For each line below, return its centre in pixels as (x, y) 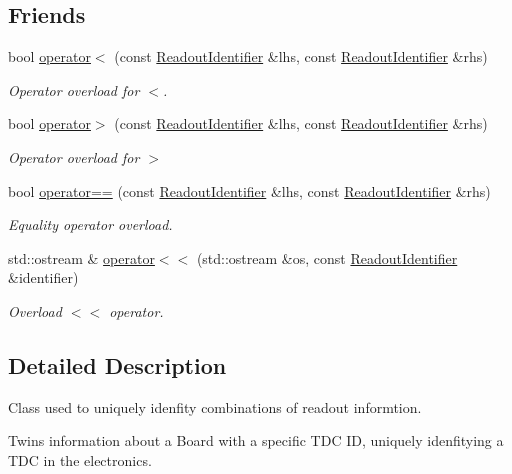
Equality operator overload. (90, 224)
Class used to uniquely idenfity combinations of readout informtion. (215, 406)
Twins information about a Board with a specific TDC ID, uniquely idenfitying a (256, 440)
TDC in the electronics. (80, 459)
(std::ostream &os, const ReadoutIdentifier (327, 257)
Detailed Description (117, 364)
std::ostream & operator (81, 257)
